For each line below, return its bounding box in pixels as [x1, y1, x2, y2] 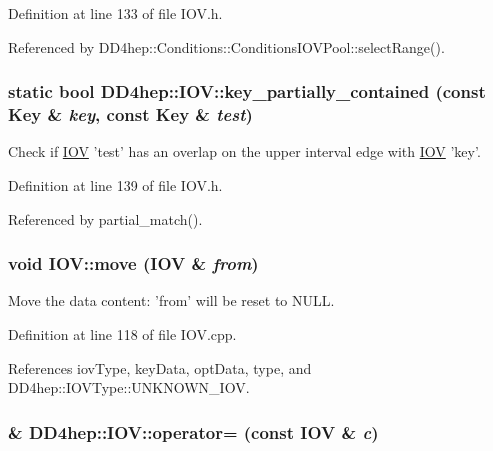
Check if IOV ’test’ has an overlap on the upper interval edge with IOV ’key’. [8, 141, 481, 162]
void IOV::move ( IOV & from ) [8, 251, 259, 276]
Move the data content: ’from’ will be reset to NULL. [8, 290, 335, 311]
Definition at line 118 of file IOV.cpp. [8, 323, 237, 344]
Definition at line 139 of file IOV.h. [8, 174, 223, 195]
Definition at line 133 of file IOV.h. [8, 3, 223, 23]
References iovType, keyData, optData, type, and [8, 357, 312, 378]
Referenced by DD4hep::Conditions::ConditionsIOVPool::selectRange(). [8, 36, 445, 57]
